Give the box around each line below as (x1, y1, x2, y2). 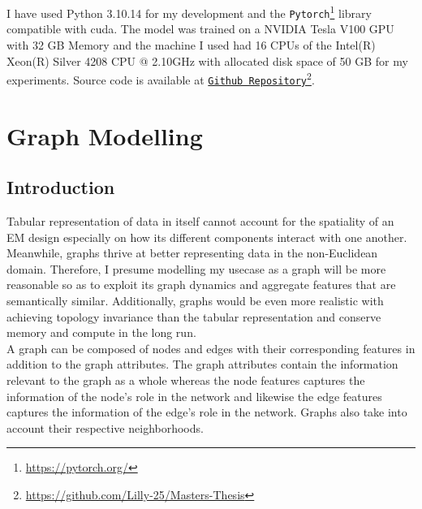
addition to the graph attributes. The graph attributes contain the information (6, 356, 398, 373)
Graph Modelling (6, 119, 203, 152)
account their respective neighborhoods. (6, 419, 204, 436)
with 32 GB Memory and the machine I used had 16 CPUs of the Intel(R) (6, 36, 376, 53)
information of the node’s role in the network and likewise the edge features (6, 387, 382, 404)
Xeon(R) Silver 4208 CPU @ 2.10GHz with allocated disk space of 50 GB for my (6, 52, 408, 69)
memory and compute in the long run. (6, 324, 196, 341)
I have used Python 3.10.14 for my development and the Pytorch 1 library (6, 2, 372, 21)
